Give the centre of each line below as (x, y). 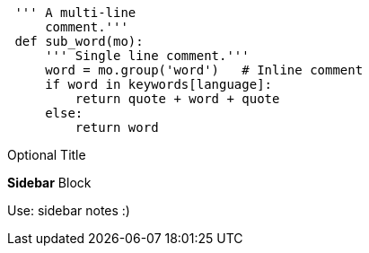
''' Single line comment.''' (147, 56)
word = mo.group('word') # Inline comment (204, 70)
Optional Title (47, 155)
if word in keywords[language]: (159, 84)
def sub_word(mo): (79, 41)
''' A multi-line (75, 13)
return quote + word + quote (177, 99)
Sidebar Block (49, 183)
